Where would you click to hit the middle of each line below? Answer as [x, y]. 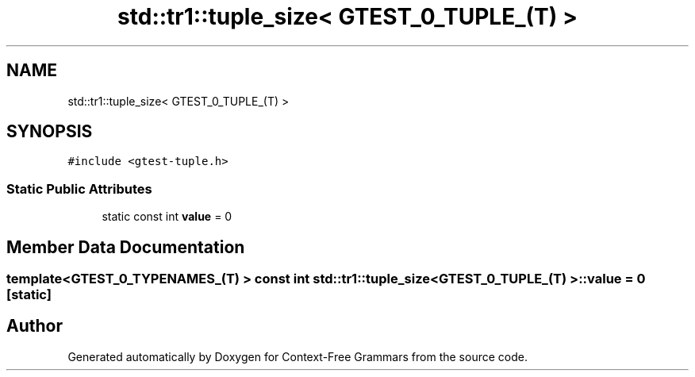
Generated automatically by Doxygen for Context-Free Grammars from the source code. [298, 356]
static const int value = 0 [167, 217]
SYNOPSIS [50, 132]
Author [35, 326]
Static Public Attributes [79, 188]
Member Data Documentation [126, 247]
